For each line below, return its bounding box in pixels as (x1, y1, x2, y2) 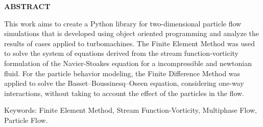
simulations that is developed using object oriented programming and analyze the (4, 28, 259, 39)
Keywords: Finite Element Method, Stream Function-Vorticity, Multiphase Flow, (4, 105, 257, 115)
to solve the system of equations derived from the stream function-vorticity (4, 48, 239, 58)
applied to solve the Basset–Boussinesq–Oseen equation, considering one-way (4, 78, 244, 88)
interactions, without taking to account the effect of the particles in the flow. (4, 87, 244, 98)
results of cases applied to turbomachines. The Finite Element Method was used (4, 38, 255, 48)
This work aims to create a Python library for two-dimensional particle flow (4, 18, 242, 28)
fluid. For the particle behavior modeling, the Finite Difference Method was (4, 68, 241, 78)
